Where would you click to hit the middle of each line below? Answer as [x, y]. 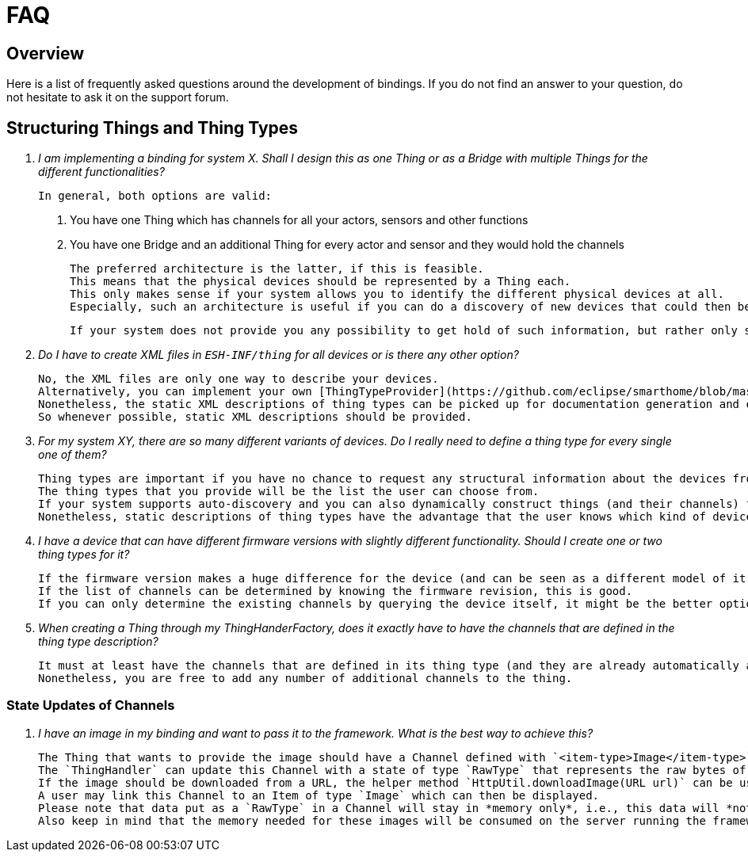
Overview [46, 53]
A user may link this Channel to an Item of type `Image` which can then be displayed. [319, 795]
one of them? [73, 455]
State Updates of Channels [91, 705]
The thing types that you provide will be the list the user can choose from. [289, 492]
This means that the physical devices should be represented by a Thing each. [321, 282]
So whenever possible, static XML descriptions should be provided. [255, 417]
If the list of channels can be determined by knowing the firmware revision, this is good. [336, 591]
